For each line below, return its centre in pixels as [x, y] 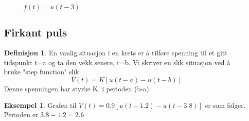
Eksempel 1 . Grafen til [40, 105]
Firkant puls [36, 32]
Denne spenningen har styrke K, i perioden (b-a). [78, 88]
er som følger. [225, 105]
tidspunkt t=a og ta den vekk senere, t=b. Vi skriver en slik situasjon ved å [117, 62]
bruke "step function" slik [42, 72]
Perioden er [21, 114]
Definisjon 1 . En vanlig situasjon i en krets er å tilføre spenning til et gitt [116, 53]
